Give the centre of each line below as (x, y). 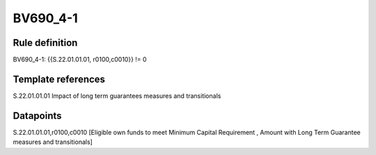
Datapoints (37, 116)
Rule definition (45, 43)
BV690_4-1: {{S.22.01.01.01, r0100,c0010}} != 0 (80, 60)
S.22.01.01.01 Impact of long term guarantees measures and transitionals (117, 96)
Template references (59, 79)
